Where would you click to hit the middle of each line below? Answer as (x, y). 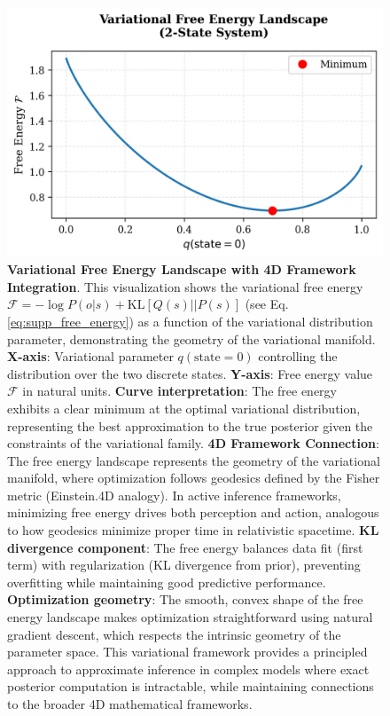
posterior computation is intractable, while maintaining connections (191, 686)
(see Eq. (267, 304)
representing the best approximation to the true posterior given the (190, 425)
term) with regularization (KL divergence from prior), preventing (184, 565)
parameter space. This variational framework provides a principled (187, 652)
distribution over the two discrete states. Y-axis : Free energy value (190, 373)
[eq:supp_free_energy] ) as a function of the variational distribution (190, 321)
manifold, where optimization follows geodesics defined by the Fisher (194, 478)
